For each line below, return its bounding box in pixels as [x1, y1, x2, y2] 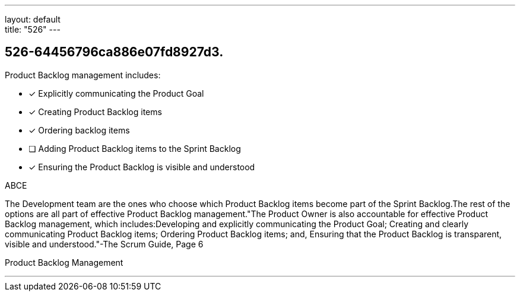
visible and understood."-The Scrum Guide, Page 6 [5, 238, 204, 249]
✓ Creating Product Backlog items [28, 106, 162, 117]
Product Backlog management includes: [5, 69, 161, 80]
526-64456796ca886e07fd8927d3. [5, 44, 224, 60]
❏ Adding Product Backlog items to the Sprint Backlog [28, 143, 241, 154]
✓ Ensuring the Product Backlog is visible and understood [28, 161, 255, 172]
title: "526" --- [5, 24, 61, 34]
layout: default [5, 14, 61, 24]
